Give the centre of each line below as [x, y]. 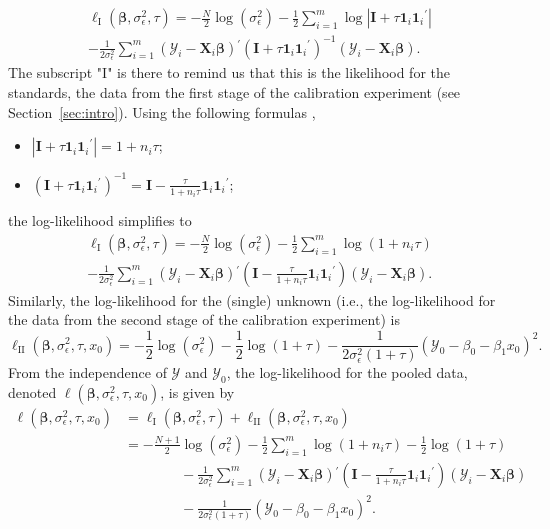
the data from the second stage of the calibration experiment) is [204, 319]
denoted [32, 391]
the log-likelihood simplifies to [100, 220]
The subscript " [55, 72]
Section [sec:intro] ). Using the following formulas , [162, 111]
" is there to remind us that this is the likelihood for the [278, 72]
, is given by [197, 391]
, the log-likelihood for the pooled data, [347, 372]
